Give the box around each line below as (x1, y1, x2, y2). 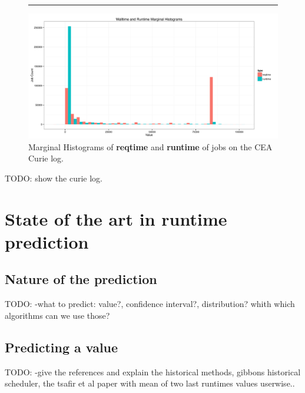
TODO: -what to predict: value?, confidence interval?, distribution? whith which (5, 298, 295, 310)
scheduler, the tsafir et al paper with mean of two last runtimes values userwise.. (5, 377, 295, 389)
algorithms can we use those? (5, 309, 110, 321)
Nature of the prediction (5, 270, 157, 288)
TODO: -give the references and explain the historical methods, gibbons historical (5, 365, 301, 378)
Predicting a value (5, 338, 118, 356)
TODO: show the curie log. (5, 171, 102, 184)
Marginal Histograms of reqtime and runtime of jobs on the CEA (28, 140, 273, 153)
